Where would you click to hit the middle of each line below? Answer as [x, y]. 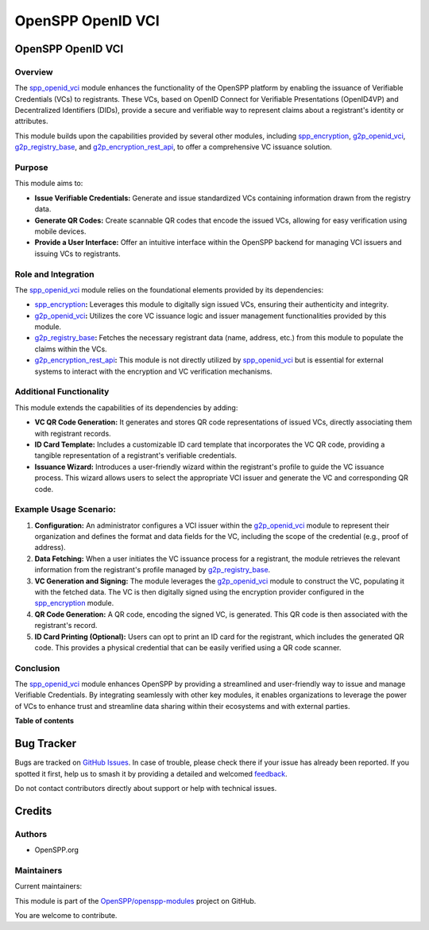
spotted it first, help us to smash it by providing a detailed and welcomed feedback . [151, 773]
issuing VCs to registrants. [77, 254]
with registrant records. [73, 433]
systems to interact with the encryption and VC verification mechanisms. [154, 371]
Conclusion [37, 668]
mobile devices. [60, 231]
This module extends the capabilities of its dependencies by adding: [126, 407]
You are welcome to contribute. [66, 916]
